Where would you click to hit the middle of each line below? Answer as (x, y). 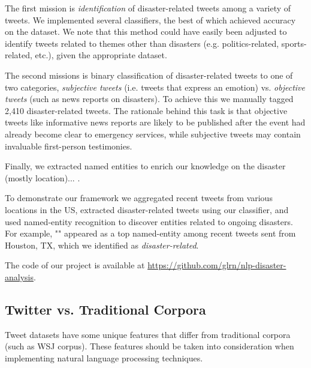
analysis (19, 276)
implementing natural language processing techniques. (104, 357)
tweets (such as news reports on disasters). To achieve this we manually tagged (149, 99)
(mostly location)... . (43, 177)
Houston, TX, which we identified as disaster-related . (102, 245)
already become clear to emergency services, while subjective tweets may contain (153, 134)
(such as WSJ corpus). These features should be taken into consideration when (150, 346)
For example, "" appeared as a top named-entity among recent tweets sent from (150, 233)
